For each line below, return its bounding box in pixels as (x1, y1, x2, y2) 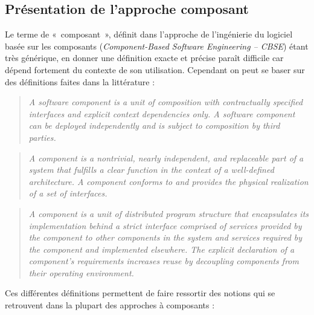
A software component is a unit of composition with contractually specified (28, 96, 303, 108)
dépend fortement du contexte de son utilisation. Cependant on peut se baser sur (5, 63, 305, 76)
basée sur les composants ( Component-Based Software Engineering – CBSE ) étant (5, 39, 309, 52)
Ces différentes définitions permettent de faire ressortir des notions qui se (5, 287, 275, 299)
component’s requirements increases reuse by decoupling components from (28, 255, 299, 267)
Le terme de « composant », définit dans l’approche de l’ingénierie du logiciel (5, 28, 293, 41)
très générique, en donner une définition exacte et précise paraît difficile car (5, 51, 284, 64)
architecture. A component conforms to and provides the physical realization (28, 175, 309, 187)
